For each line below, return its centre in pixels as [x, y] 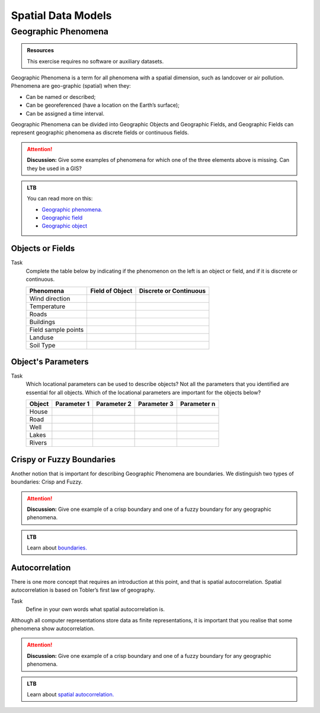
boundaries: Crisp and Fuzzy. [47, 482]
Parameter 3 [156, 404]
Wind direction [50, 298]
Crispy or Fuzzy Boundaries [63, 459]
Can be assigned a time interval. [65, 113]
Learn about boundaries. [57, 548]
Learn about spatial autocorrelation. [71, 694]
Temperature [47, 306]
